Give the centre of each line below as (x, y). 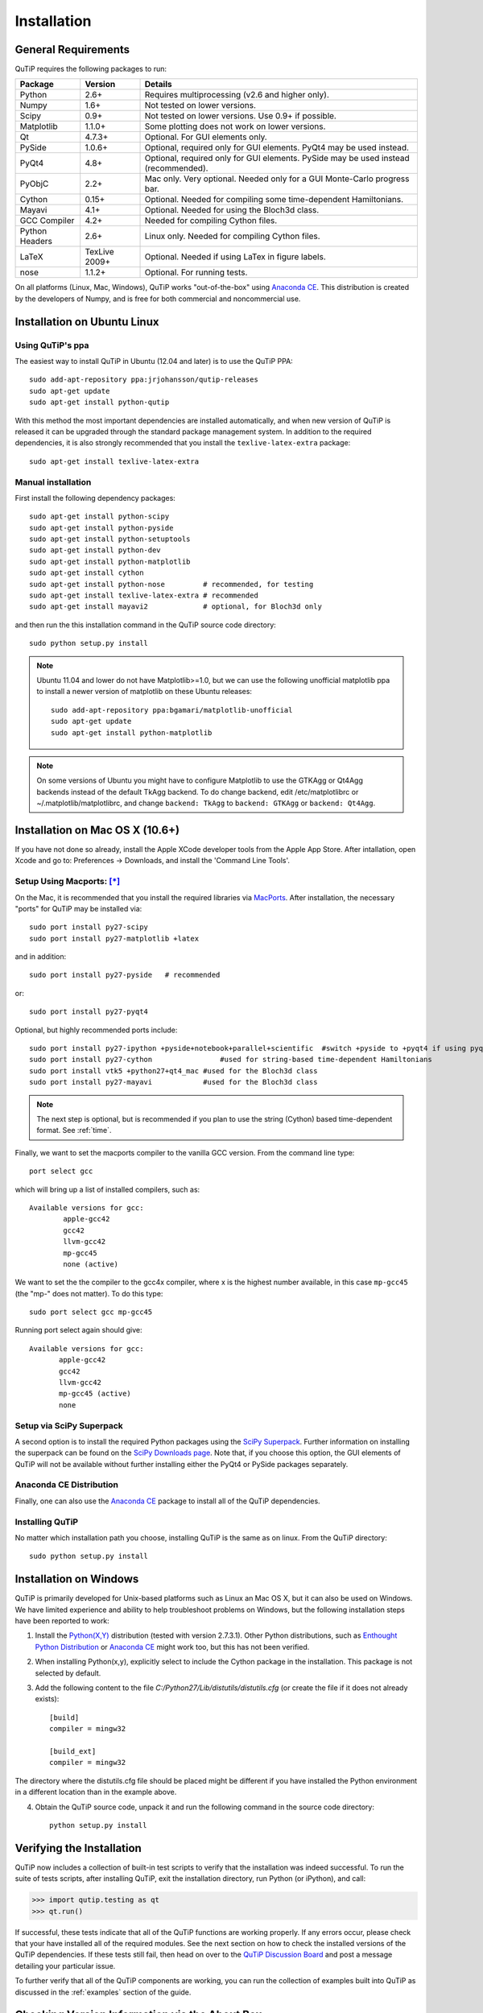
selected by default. (68, 1673)
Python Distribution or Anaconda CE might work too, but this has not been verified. (172, 1647)
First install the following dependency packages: (95, 498)
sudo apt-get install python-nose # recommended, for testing (171, 584)
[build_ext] (73, 1751)
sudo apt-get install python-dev (95, 550)
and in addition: (41, 957)
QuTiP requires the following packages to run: (91, 69)
